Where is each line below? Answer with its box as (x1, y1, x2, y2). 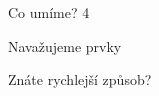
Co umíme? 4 (8, 2, 90, 22)
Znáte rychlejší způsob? (8, 69, 152, 90)
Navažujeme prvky (8, 35, 122, 56)
